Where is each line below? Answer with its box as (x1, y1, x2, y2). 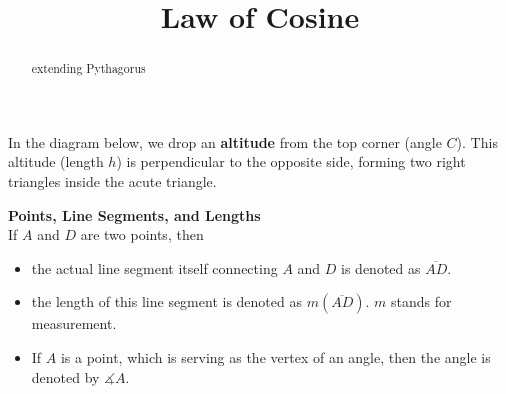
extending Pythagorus (31, 60, 146, 77)
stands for (391, 291, 452, 312)
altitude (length (8, 151, 104, 172)
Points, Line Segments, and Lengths (8, 204, 261, 225)
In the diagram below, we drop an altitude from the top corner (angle (8, 131, 442, 152)
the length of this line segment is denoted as (31, 291, 302, 312)
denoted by (31, 366, 100, 387)
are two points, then (80, 224, 204, 245)
